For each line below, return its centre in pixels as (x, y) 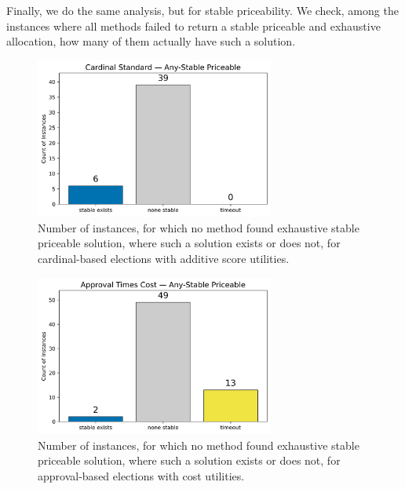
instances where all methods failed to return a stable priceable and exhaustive (193, 26)
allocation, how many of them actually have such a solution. (151, 41)
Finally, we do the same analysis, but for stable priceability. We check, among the (202, 10)
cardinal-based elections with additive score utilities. (164, 258)
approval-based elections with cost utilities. (141, 475)
